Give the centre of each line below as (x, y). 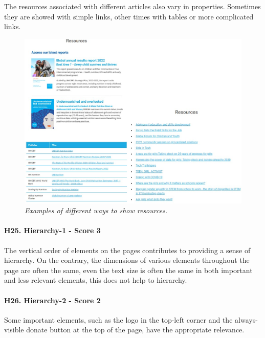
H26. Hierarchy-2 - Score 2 (52, 300)
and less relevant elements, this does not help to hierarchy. (96, 280)
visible (14, 330)
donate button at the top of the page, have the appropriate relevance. (135, 330)
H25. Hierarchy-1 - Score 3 (52, 230)
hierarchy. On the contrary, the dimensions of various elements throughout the (127, 260)
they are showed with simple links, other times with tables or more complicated (129, 16)
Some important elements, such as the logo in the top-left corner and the (118, 319)
